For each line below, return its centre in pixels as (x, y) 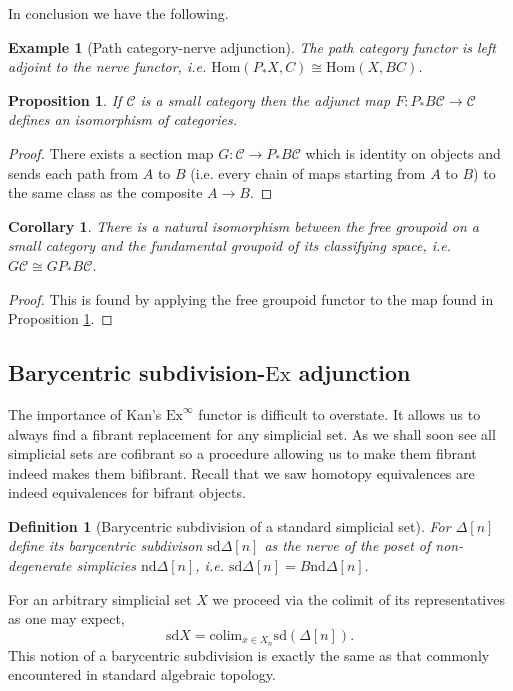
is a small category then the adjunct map (265, 99)
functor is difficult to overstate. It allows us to (339, 413)
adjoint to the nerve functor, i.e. (107, 66)
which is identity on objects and (403, 152)
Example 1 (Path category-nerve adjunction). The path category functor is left (252, 46)
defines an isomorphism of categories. (123, 119)
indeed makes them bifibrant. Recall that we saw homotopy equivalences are (241, 472)
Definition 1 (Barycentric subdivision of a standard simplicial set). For (229, 525)
